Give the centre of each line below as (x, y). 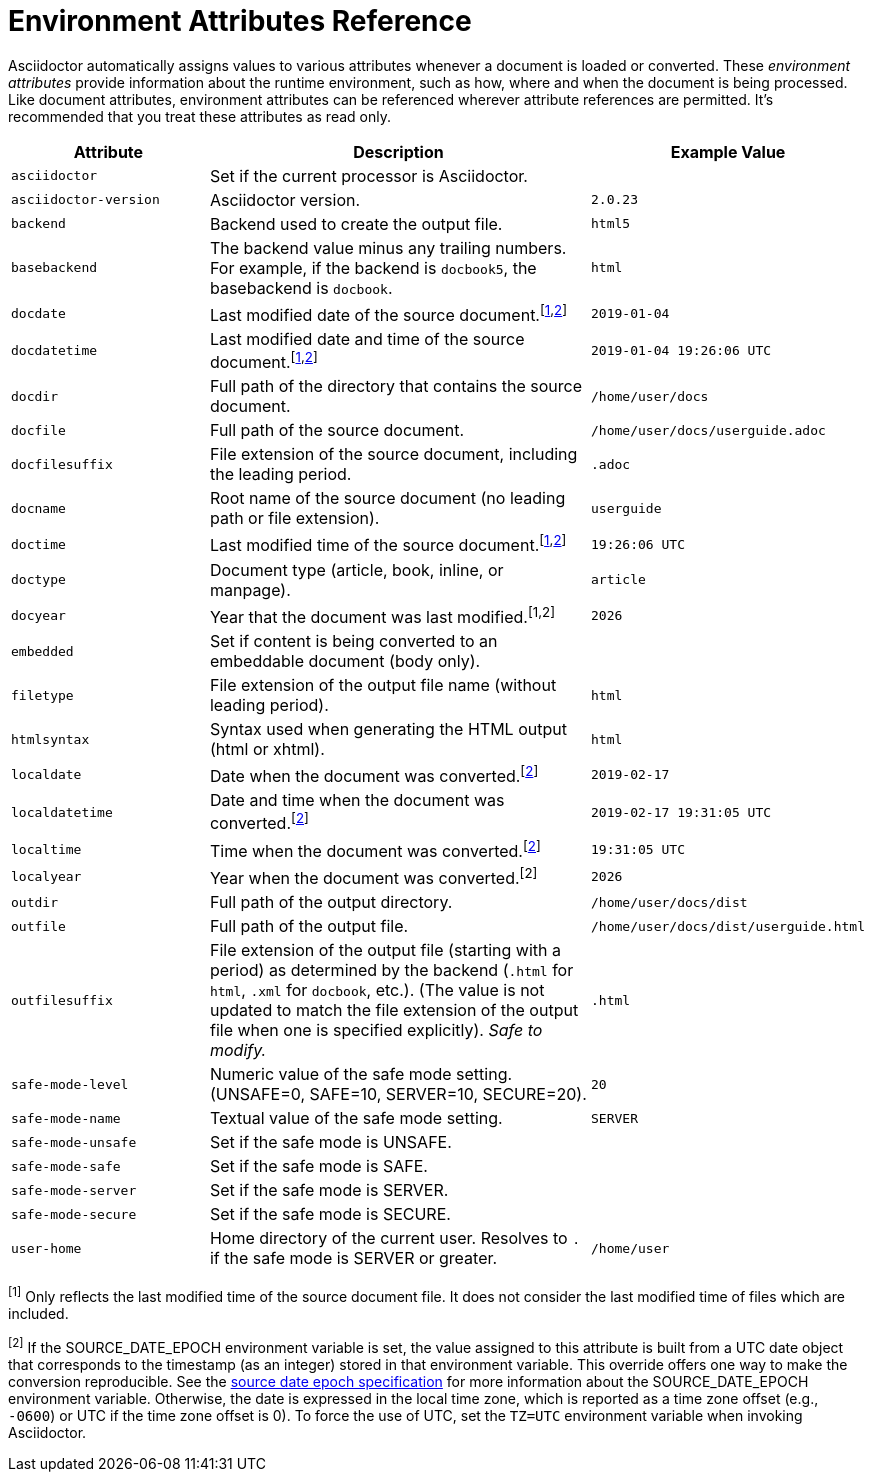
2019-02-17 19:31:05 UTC (681, 812)
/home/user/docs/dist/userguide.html (728, 926)
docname (38, 508)
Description (398, 151)
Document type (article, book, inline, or (356, 569)
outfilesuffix (62, 1000)
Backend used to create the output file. (356, 223)
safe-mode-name (66, 1118)
